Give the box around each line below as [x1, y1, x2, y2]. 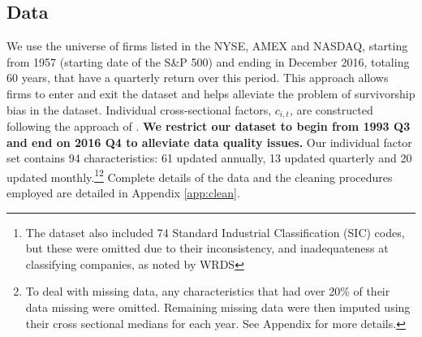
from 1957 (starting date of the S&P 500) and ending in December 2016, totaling [6, 53, 410, 70]
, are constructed [289, 101, 373, 118]
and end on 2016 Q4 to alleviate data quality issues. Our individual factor [6, 133, 412, 150]
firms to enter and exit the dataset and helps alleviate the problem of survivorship [6, 84, 416, 102]
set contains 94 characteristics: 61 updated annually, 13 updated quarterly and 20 [6, 149, 412, 166]
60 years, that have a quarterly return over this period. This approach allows [6, 69, 389, 86]
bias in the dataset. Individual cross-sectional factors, [6, 101, 272, 118]
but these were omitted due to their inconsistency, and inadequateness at [25, 240, 389, 257]
